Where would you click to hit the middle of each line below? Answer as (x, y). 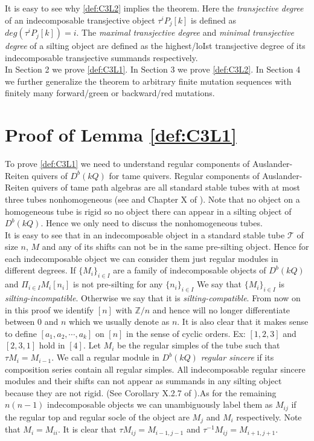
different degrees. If (40, 270)
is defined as (213, 20)
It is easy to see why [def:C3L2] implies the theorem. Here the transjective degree (154, 8)
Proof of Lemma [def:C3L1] (121, 135)
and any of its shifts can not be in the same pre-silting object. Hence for (175, 247)
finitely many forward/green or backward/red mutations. (110, 93)
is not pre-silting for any (118, 284)
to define (21, 333)
